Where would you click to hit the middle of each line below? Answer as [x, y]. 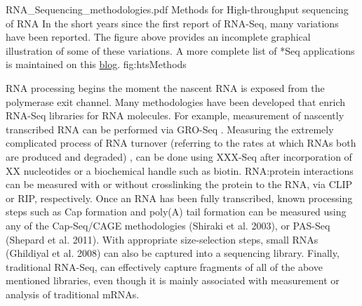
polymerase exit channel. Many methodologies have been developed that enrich [176, 101]
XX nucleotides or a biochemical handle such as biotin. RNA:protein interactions [180, 170]
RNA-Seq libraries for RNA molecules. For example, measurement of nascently [175, 115]
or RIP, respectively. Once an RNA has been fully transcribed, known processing [179, 198]
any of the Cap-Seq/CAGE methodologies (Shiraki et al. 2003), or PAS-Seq [168, 225]
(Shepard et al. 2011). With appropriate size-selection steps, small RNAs [162, 239]
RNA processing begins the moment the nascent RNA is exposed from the [165, 87]
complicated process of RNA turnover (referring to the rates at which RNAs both [181, 143]
